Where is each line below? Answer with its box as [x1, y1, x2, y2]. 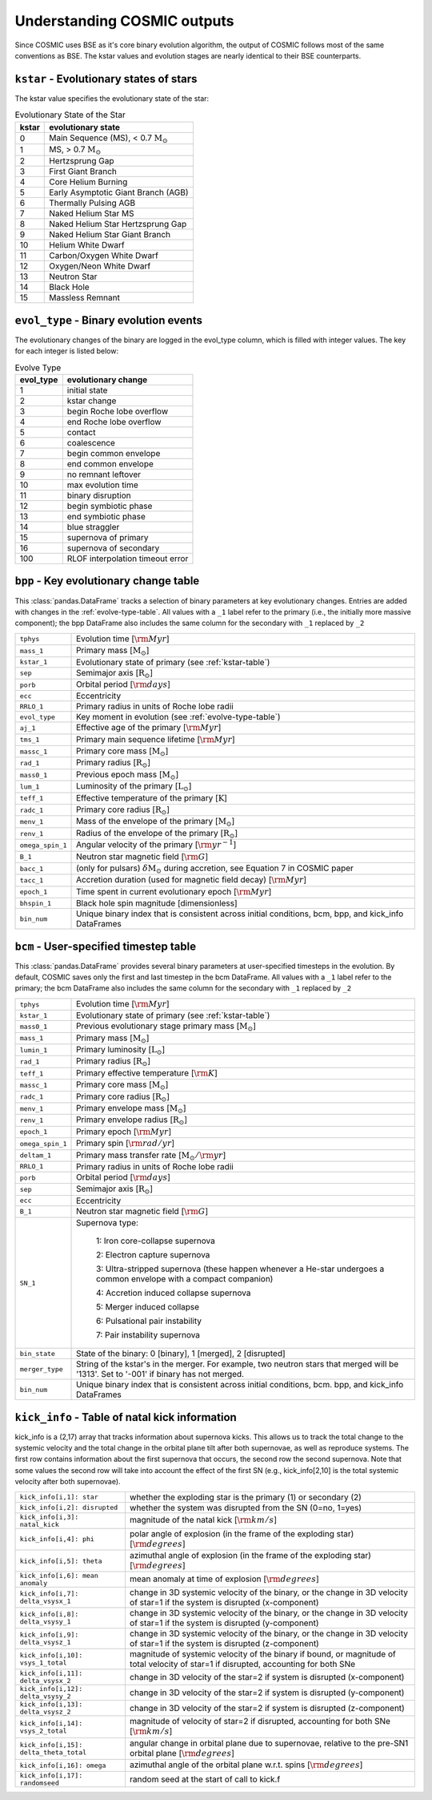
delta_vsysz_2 [19, 1708, 71, 1717]
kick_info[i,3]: [19, 1512, 79, 1521]
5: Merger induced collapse [96, 1302, 200, 1313]
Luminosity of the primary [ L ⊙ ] [76, 781, 192, 793]
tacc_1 [19, 876, 44, 885]
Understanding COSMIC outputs [14, 12, 234, 30]
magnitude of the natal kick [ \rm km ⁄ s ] [129, 1515, 278, 1526]
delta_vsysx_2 [19, 1677, 71, 1685]
